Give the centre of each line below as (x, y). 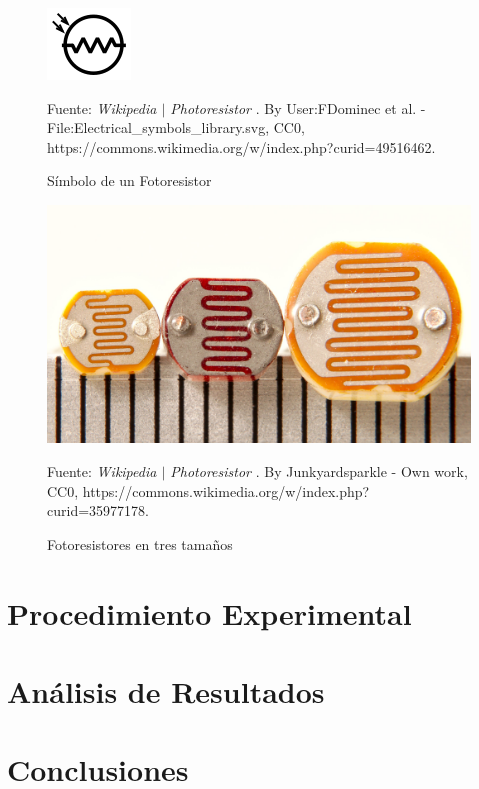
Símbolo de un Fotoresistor (129, 180)
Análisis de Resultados (166, 691)
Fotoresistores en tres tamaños (140, 543)
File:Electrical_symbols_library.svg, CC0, (176, 127)
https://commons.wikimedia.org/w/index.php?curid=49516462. (241, 146)
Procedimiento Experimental (209, 612)
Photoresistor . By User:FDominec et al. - (298, 107)
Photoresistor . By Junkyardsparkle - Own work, (319, 471)
